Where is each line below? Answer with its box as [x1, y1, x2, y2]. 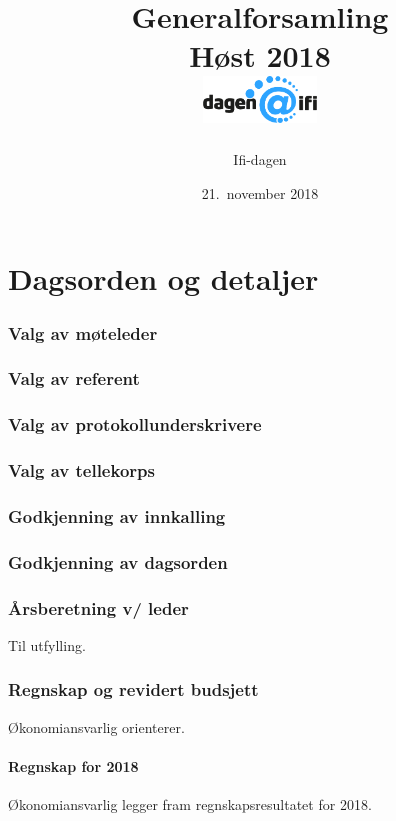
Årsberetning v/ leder [8, 595, 189, 620]
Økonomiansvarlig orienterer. [8, 716, 185, 737]
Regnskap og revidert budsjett [8, 677, 259, 702]
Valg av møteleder [8, 320, 158, 345]
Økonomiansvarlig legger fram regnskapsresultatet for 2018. [8, 794, 372, 815]
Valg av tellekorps [8, 458, 155, 483]
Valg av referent [8, 366, 140, 391]
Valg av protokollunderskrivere [8, 412, 262, 437]
